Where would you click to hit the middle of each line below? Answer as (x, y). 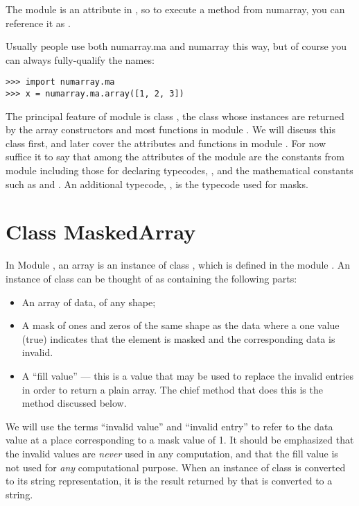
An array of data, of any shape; (89, 302)
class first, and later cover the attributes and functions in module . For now (166, 143)
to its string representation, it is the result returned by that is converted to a (169, 481)
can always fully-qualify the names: (80, 59)
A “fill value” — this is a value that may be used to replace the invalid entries (188, 375)
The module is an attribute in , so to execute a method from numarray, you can (175, 9)
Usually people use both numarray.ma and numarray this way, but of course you (176, 46)
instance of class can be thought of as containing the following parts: (151, 278)
